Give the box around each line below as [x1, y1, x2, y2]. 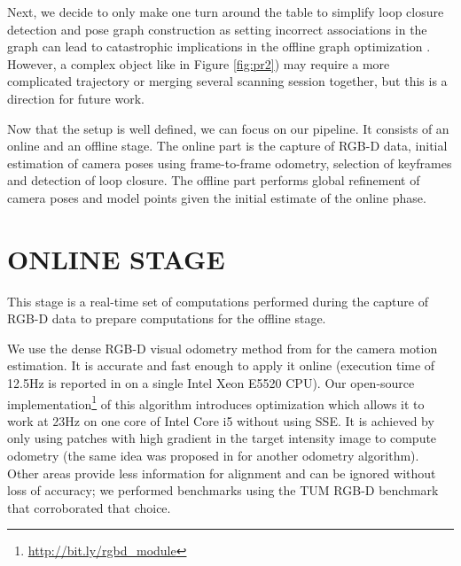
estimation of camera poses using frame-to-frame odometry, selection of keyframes [7, 153, 452, 172]
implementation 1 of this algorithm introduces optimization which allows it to [7, 392, 425, 413]
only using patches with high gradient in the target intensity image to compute [7, 429, 437, 447]
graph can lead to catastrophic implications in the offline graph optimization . [7, 37, 431, 56]
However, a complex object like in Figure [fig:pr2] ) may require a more [7, 54, 390, 73]
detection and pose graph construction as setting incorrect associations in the [7, 19, 427, 38]
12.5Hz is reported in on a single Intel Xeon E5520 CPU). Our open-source [7, 374, 415, 392]
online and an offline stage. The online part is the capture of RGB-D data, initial [7, 136, 448, 155]
